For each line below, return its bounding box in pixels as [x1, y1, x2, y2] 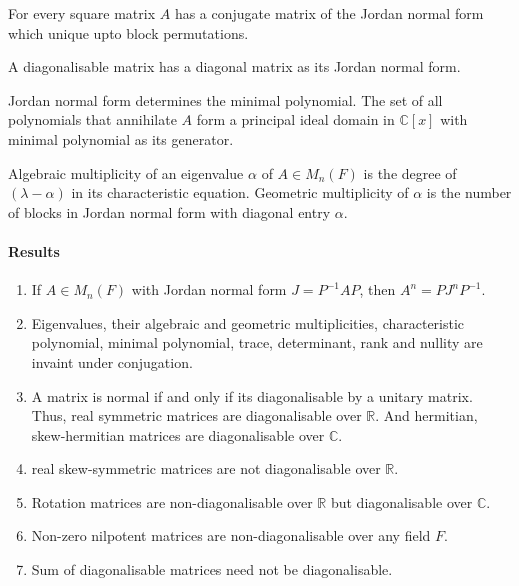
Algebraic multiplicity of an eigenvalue [8, 162, 244, 183]
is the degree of [363, 162, 457, 183]
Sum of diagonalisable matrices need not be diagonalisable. [31, 559, 393, 580]
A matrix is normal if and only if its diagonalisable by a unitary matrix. [31, 385, 473, 406]
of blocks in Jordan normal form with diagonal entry [8, 201, 331, 222]
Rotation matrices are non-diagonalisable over [31, 491, 313, 512]
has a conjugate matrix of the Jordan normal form [174, 3, 484, 23]
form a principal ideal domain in [196, 109, 395, 130]
